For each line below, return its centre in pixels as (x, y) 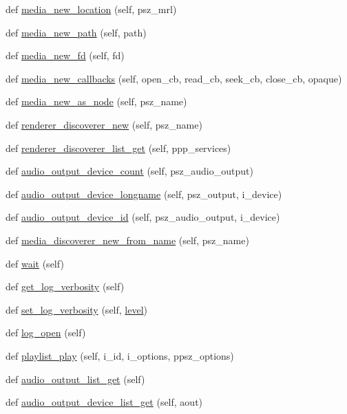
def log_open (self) (46, 333)
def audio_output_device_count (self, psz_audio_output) (129, 171)
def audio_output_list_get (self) (75, 379)
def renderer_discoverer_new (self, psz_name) (104, 124)
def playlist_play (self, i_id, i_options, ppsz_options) (120, 355)
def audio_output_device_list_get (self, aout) (104, 402)
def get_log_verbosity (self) (65, 286)
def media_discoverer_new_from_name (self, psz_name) (127, 240)
